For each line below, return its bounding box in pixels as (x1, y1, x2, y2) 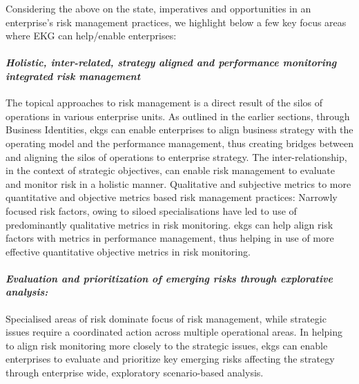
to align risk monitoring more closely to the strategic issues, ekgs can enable (6, 338, 328, 352)
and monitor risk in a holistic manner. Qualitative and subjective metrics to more (6, 176, 351, 191)
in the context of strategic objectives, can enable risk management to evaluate (6, 163, 336, 177)
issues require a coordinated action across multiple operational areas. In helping (6, 325, 342, 339)
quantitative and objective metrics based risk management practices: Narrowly (6, 190, 338, 204)
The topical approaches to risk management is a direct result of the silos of (6, 95, 323, 110)
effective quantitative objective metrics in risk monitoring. (6, 244, 251, 258)
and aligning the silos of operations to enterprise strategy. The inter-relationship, (6, 149, 347, 164)
